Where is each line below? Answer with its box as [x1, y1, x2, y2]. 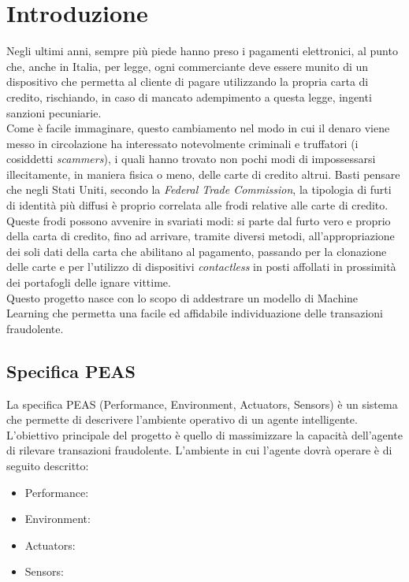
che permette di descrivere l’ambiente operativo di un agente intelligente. [6, 411, 358, 428]
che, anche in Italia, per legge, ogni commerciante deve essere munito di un [6, 57, 369, 74]
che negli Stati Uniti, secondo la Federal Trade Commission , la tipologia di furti [6, 181, 392, 198]
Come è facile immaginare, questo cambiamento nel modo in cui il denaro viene [6, 120, 390, 136]
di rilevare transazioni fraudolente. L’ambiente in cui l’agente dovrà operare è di [6, 442, 392, 458]
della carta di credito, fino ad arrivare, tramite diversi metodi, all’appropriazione [6, 228, 395, 244]
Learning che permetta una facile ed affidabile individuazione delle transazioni [6, 305, 383, 321]
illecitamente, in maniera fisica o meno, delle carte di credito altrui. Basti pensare [6, 165, 400, 182]
